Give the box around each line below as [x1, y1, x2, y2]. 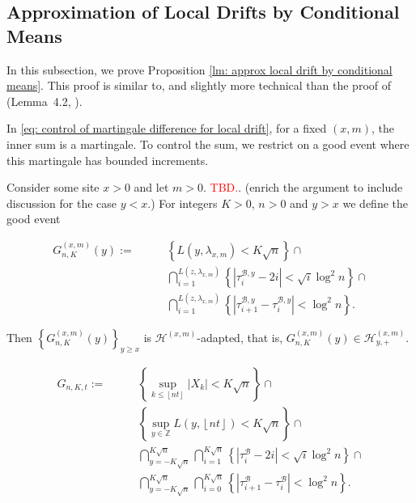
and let [134, 179, 169, 196]
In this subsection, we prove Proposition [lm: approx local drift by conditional [6, 61, 393, 78]
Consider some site [6, 179, 100, 196]
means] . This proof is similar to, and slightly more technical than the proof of [6, 77, 392, 94]
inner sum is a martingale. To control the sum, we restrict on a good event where [6, 135, 410, 152]
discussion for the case [6, 194, 117, 211]
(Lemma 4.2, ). [6, 92, 83, 109]
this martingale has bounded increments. [6, 151, 209, 168]
